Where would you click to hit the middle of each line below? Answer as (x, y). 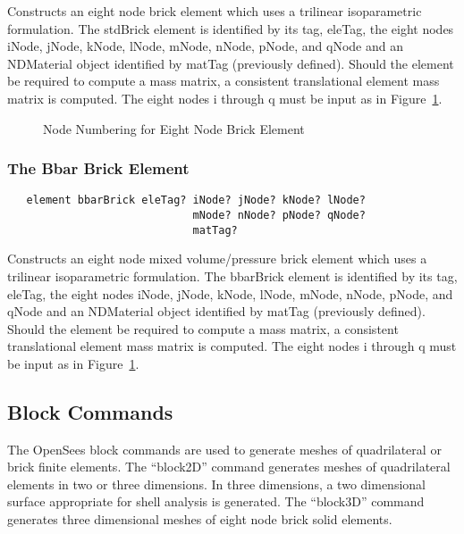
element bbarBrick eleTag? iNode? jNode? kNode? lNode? (196, 200)
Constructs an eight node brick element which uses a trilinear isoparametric (215, 11)
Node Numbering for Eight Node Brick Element (174, 128)
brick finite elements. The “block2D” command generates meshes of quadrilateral (229, 467)
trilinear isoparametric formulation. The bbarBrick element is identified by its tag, (232, 275)
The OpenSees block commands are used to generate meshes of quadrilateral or (224, 449)
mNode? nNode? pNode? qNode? (279, 216)
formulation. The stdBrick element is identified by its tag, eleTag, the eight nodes (231, 28)
